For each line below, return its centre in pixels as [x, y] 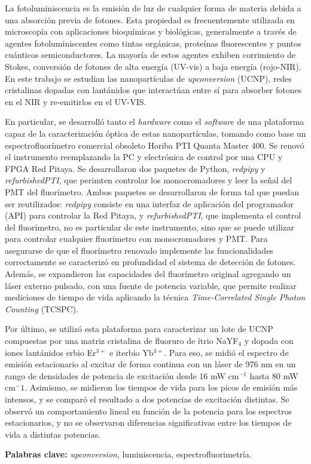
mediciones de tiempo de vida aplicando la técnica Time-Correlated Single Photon [155, 297]
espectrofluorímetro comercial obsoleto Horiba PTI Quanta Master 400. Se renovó [155, 145]
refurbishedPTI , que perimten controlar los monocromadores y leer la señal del [149, 180]
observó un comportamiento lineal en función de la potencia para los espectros [148, 411]
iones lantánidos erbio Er [51, 352]
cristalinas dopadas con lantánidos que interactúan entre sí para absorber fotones [153, 90]
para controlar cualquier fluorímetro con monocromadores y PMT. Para [136, 239]
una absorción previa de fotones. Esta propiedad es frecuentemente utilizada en [150, 19]
